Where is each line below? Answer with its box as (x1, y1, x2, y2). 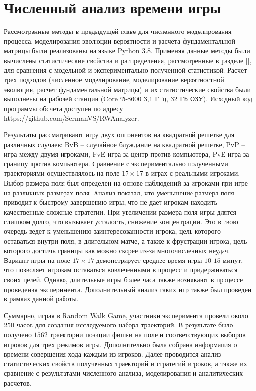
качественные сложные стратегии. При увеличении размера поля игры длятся (4, 206, 237, 217)
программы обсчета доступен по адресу (4, 103, 123, 113)
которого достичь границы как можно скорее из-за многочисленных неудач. (4, 245, 230, 256)
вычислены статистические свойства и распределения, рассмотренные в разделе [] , (4, 55, 252, 65)
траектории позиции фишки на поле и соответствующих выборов (50, 329, 246, 339)
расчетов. (4, 377, 32, 388)
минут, (223, 255, 243, 265)
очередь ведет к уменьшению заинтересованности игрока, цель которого (4, 226, 221, 236)
